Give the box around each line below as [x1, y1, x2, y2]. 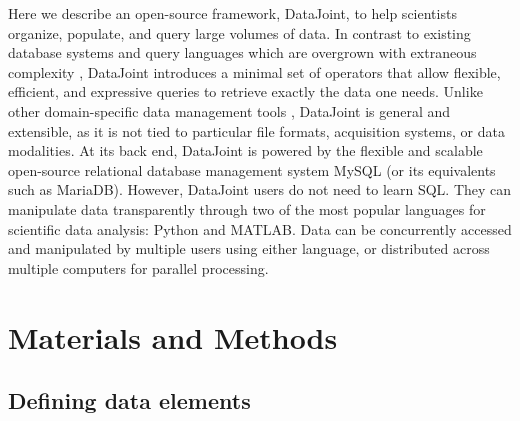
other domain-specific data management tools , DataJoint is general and [8, 100, 451, 121]
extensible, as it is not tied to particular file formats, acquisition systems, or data [8, 120, 505, 141]
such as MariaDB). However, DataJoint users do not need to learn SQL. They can [8, 179, 512, 200]
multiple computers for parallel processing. [8, 257, 269, 278]
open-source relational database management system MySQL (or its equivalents [8, 159, 496, 180]
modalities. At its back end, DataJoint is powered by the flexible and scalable [8, 140, 483, 161]
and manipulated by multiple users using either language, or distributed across [8, 238, 490, 259]
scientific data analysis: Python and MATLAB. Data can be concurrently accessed [8, 218, 512, 239]
